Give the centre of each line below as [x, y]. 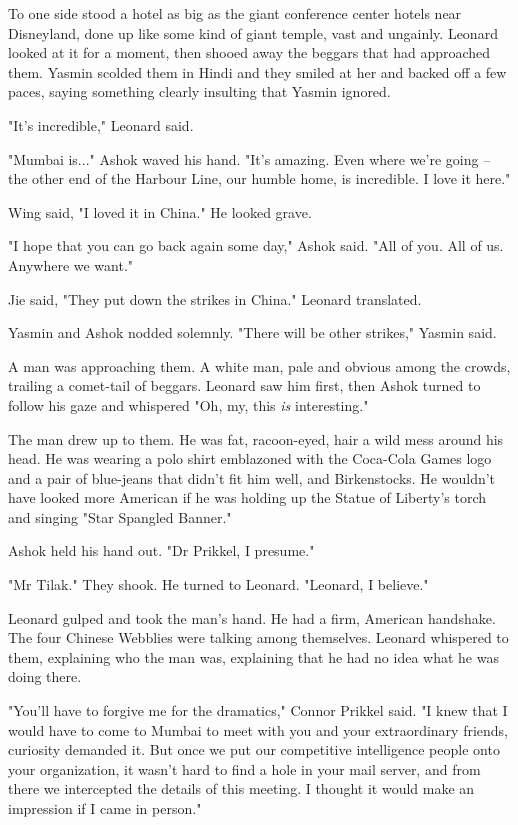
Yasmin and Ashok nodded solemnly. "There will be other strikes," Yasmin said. [252, 332]
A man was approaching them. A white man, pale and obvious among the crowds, [259, 365]
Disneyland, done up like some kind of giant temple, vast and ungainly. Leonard [253, 32]
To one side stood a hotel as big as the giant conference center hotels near [235, 13]
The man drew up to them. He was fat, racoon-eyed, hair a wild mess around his [256, 438]
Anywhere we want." [71, 264]
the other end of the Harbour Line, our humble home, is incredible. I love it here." [259, 178]
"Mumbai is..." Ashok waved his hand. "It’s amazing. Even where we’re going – [249, 158]
